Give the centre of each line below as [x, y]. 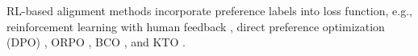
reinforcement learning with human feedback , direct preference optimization [196, 26]
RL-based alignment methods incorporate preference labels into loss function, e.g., [209, 10]
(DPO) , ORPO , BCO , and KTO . [96, 42]
